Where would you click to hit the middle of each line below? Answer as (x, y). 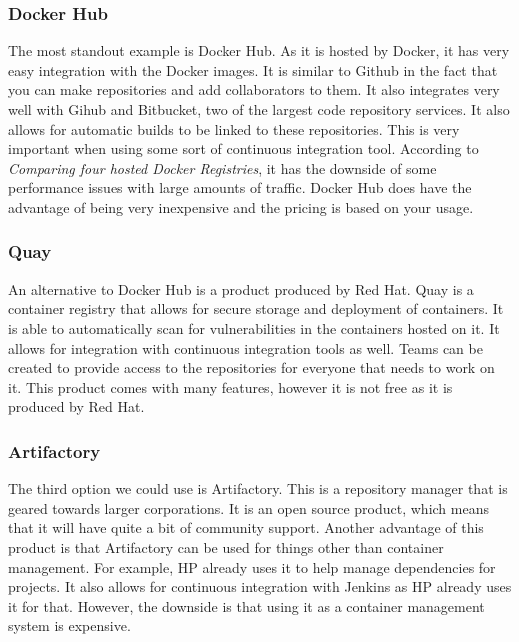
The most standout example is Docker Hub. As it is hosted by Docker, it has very (259, 50)
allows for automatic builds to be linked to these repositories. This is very (234, 128)
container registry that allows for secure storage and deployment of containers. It (256, 308)
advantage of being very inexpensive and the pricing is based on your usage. (241, 206)
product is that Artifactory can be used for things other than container (226, 546)
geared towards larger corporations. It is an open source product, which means (248, 507)
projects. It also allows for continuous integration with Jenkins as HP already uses (260, 586)
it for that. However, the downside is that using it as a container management (246, 605)
